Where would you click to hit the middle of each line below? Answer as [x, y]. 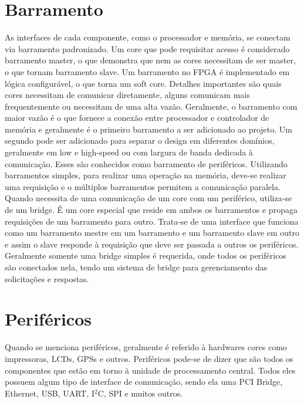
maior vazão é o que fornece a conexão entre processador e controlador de [137, 118]
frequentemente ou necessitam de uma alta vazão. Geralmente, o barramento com [151, 106]
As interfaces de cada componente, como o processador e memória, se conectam [148, 37]
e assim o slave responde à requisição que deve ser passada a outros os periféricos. [152, 244]
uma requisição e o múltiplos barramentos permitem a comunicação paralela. [143, 186]
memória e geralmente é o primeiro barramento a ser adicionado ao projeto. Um [148, 129]
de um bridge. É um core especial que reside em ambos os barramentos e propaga [151, 210]
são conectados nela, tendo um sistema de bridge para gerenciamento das [136, 267]
